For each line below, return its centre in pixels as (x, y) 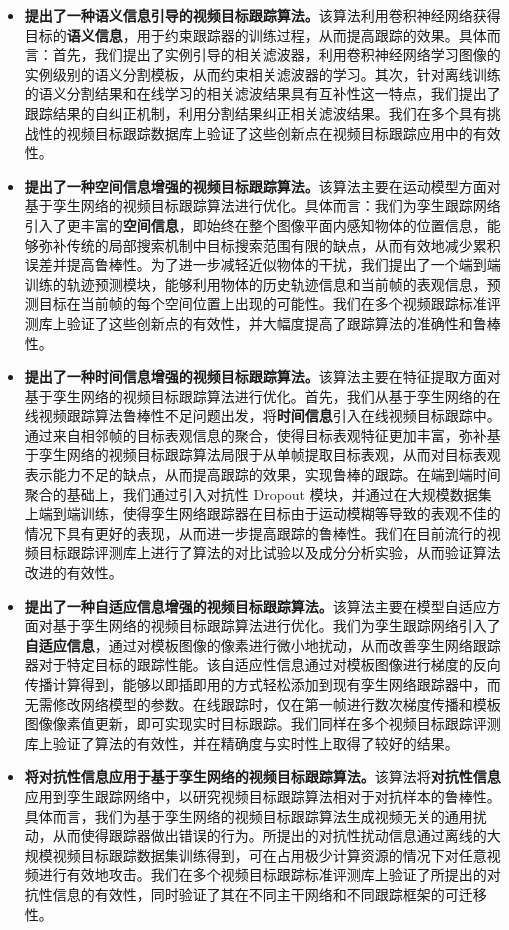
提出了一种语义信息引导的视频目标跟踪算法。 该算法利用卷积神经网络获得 (262, 15)
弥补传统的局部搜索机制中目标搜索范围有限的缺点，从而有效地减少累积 (269, 244)
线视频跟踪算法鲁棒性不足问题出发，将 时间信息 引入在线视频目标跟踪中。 (262, 415)
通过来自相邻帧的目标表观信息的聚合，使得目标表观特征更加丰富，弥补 (255, 434)
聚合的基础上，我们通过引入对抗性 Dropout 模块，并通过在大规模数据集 (258, 493)
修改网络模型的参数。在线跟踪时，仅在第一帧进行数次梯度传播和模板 (276, 703)
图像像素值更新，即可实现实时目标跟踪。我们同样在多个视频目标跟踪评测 (262, 723)
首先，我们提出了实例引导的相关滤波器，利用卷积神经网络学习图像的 (276, 54)
